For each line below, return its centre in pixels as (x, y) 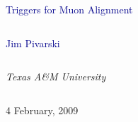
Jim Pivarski (33, 43)
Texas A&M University (56, 77)
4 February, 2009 (42, 110)
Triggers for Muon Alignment (69, 9)
